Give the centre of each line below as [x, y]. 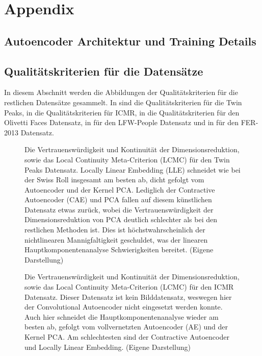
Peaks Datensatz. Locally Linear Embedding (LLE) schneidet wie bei [133, 169]
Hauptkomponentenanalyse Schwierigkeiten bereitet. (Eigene [119, 250]
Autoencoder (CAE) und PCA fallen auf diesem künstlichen [118, 199]
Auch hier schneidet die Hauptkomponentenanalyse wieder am [122, 316]
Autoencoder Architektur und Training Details [130, 41]
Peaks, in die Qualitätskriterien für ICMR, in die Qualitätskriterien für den [122, 112]
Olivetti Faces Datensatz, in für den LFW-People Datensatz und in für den [121, 122]
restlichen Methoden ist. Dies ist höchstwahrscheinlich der [115, 230]
